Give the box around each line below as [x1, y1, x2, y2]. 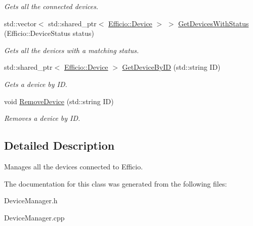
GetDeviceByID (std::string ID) [122, 62, 221, 72]
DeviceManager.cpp [4, 212, 65, 222]
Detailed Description [4, 138, 115, 153]
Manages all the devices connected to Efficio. [4, 161, 143, 171]
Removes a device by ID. [4, 113, 80, 123]
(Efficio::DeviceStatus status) [4, 28, 94, 38]
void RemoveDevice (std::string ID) [4, 96, 114, 106]
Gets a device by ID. [4, 78, 67, 89]
